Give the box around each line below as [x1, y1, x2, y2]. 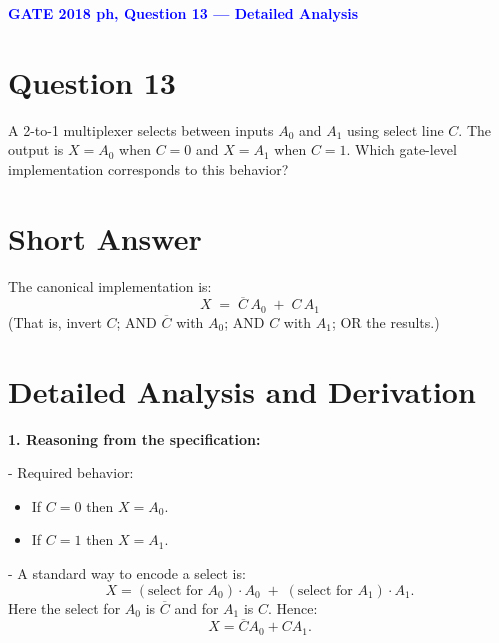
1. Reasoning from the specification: [8, 428, 261, 449]
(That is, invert [8, 311, 102, 332]
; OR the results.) [331, 311, 440, 332]
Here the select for [8, 597, 121, 618]
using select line [347, 119, 444, 140]
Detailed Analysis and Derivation [8, 370, 476, 411]
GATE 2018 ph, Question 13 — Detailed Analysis [8, 3, 359, 23]
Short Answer [8, 217, 202, 258]
